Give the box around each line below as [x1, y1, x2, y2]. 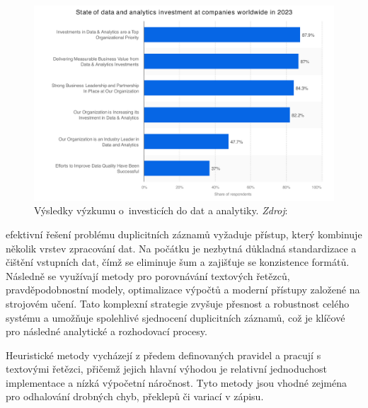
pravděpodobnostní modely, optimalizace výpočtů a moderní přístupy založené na [6, 282, 360, 297]
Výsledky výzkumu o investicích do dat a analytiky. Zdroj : [34, 203, 288, 218]
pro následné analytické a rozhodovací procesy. [6, 324, 207, 339]
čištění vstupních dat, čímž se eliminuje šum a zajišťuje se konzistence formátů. [6, 255, 350, 269]
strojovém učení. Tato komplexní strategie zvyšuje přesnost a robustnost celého [6, 296, 350, 310]
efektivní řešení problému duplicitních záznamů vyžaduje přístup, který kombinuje [6, 226, 362, 241]
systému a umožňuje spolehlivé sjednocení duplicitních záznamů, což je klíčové [6, 310, 345, 325]
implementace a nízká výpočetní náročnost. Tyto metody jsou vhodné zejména [6, 375, 347, 390]
